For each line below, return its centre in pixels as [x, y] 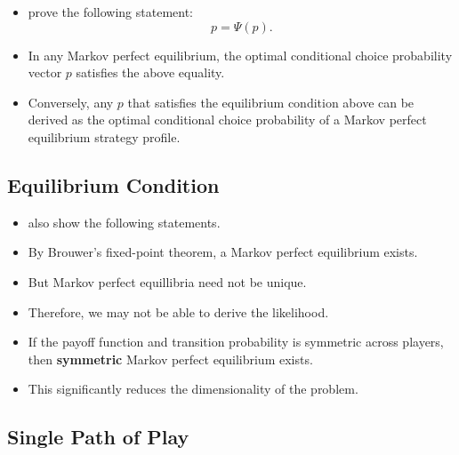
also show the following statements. [124, 222]
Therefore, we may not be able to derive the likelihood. [178, 311]
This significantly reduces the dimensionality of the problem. [193, 389]
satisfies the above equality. [150, 72]
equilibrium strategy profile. [104, 136]
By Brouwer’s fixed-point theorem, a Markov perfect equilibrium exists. [223, 252]
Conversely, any [71, 102]
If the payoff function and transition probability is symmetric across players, [236, 342]
